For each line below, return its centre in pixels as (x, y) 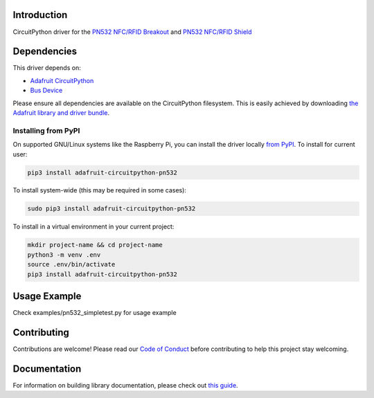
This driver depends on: (47, 68)
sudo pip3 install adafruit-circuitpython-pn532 (112, 209)
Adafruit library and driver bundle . (61, 112)
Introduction (40, 15)
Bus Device (46, 91)
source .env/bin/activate (71, 264)
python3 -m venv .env (64, 255)
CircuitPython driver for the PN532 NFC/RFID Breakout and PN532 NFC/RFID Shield (132, 32)
